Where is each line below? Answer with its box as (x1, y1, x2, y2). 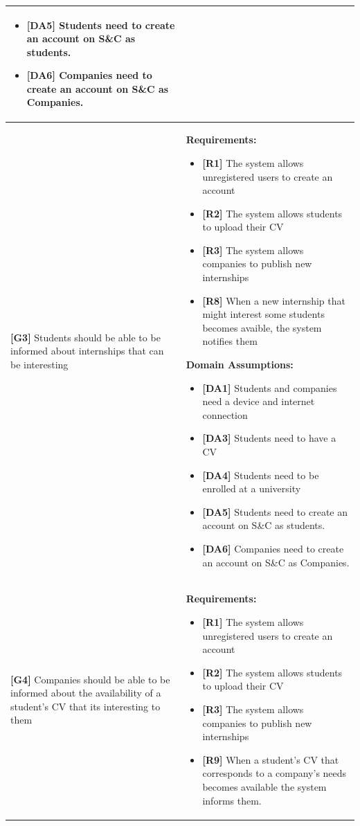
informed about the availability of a (10, 685, 161, 700)
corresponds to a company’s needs (202, 766, 347, 780)
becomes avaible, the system (202, 320, 322, 334)
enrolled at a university (202, 481, 301, 496)
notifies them (202, 334, 258, 348)
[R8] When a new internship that (202, 293, 345, 307)
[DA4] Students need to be (202, 467, 319, 482)
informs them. (202, 793, 262, 807)
